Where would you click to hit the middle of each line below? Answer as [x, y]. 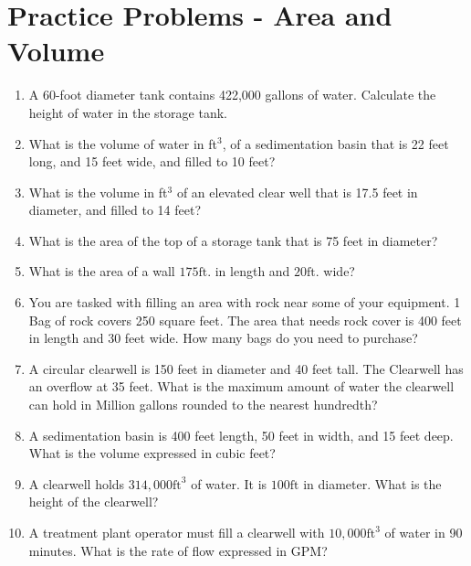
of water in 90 [424, 532]
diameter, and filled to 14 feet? [115, 210]
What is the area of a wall [102, 271]
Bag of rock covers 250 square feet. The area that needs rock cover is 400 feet [245, 320]
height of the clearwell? [94, 502]
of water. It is [229, 483]
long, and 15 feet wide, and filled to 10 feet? [152, 161]
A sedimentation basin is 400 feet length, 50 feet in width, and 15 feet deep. [241, 435]
